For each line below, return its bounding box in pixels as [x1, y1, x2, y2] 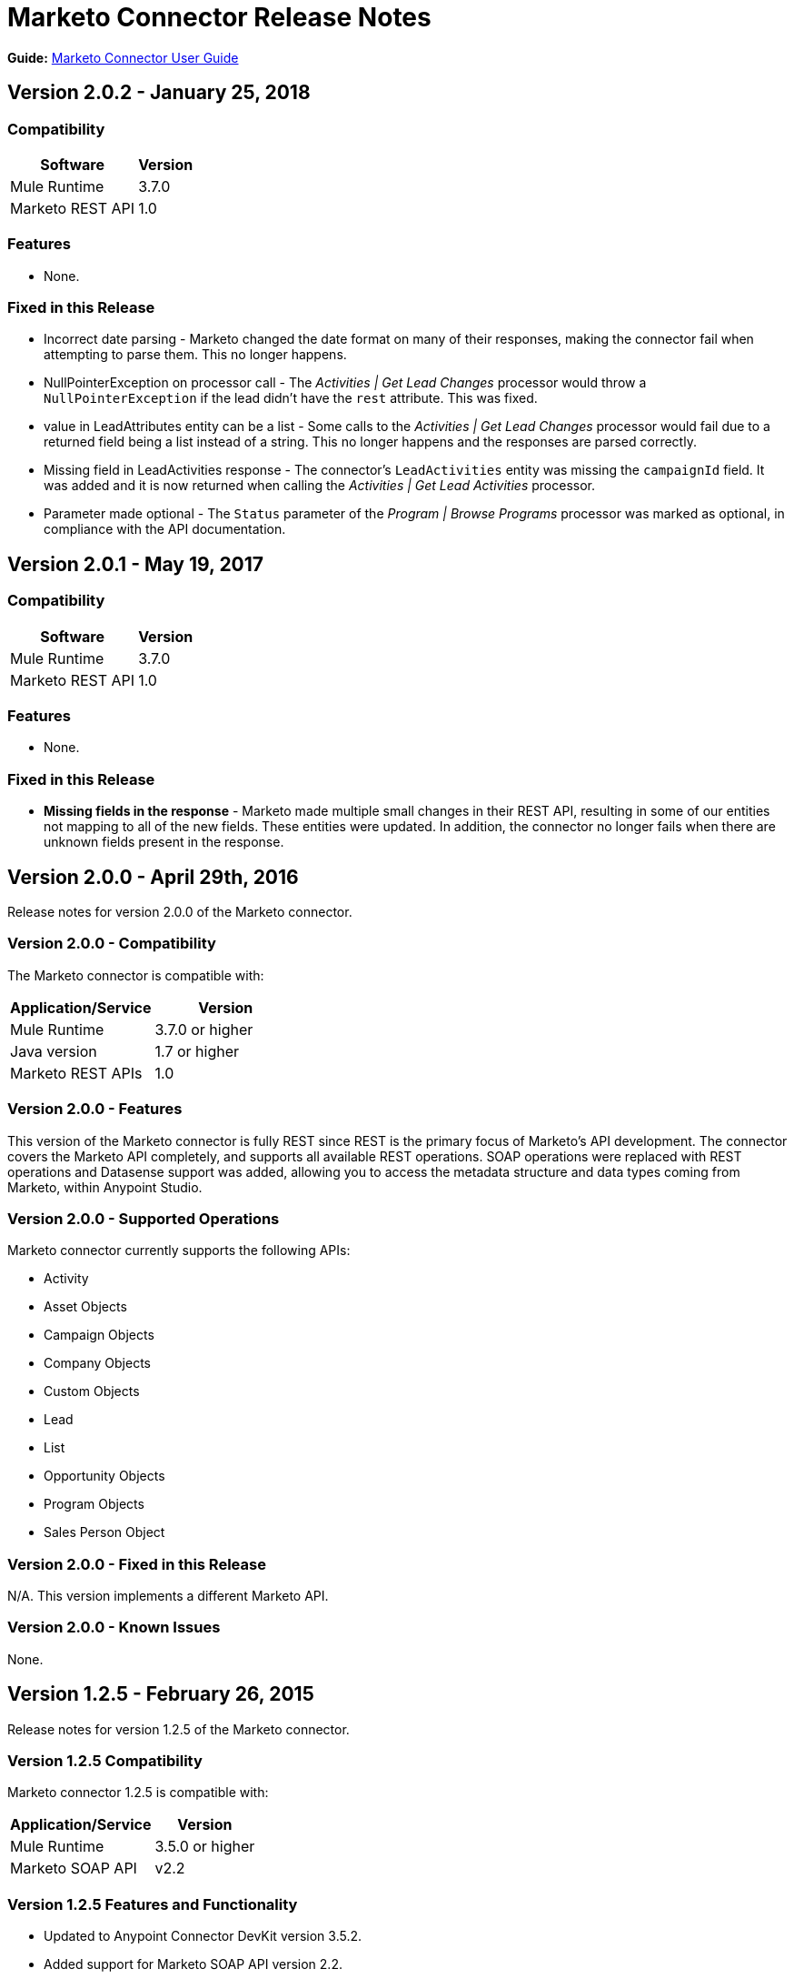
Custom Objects [44, 1383, 140, 1400]
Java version [10, 1041, 97, 1060]
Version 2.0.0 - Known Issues [7, 1618, 221, 1637]
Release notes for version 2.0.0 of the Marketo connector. [7, 904, 352, 920]
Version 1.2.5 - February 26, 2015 [7, 1683, 314, 1706]
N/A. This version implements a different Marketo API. [7, 1588, 329, 1604]
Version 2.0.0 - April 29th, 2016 [7, 865, 299, 889]
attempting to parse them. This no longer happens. [44, 347, 347, 363]
